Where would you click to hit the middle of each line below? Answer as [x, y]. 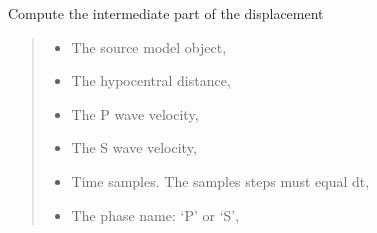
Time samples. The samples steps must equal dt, [220, 180]
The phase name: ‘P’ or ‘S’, [155, 214]
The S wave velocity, [134, 147]
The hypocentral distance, [151, 80]
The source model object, [149, 46]
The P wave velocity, [135, 113]
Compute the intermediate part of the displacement [166, 13]
